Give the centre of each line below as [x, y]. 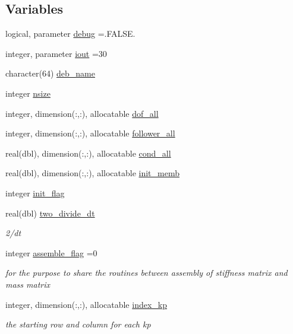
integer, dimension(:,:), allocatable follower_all [90, 133]
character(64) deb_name [50, 73]
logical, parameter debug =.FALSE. [70, 34]
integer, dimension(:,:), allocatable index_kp [86, 304]
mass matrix [28, 284]
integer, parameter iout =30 [56, 53]
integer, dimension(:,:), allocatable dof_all [82, 113]
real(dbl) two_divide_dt [50, 213]
